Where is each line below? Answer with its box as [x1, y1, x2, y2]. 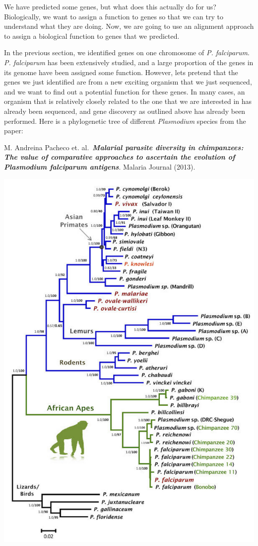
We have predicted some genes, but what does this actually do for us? [4, 1, 216, 11]
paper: [4, 125, 23, 136]
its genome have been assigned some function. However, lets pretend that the [4, 67, 238, 77]
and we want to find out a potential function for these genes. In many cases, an [4, 86, 245, 96]
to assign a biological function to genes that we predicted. [4, 30, 180, 41]
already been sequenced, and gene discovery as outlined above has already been [4, 105, 246, 116]
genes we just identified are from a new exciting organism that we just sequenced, [4, 77, 252, 87]
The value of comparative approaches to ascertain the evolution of [4, 152, 235, 162]
